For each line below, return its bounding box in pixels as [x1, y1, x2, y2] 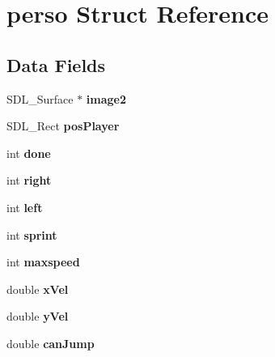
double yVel [6, 308, 69, 325]
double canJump [6, 334, 95, 351]
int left [6, 198, 43, 215]
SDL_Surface [6, 90, 74, 107]
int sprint [6, 226, 57, 243]
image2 [86, 90, 127, 107]
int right [6, 172, 52, 189]
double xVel [6, 280, 69, 297]
